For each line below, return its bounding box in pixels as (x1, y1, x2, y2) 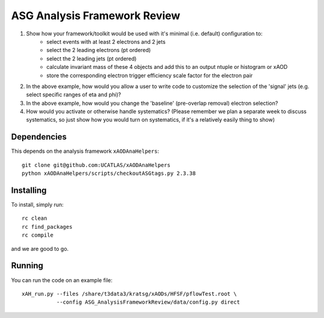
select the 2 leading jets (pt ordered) (46, 54, 137, 62)
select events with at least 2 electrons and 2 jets (46, 38, 166, 45)
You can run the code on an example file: (11, 276, 113, 284)
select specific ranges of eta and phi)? (26, 91, 121, 98)
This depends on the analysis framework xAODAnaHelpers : (11, 147, 159, 155)
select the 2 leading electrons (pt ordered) (46, 47, 151, 54)
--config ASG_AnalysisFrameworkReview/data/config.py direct (56, 299, 240, 305)
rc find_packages (22, 223, 73, 230)
